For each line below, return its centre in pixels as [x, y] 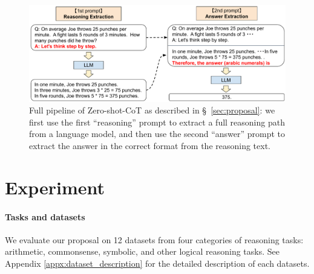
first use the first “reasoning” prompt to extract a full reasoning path [157, 122]
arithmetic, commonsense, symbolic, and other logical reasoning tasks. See [142, 251]
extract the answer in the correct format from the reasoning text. [150, 146]
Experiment [55, 187]
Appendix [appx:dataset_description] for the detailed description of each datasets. [157, 263]
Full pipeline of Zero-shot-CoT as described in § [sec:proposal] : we [152, 110]
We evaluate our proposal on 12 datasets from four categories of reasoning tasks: [154, 239]
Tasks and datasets [45, 216]
